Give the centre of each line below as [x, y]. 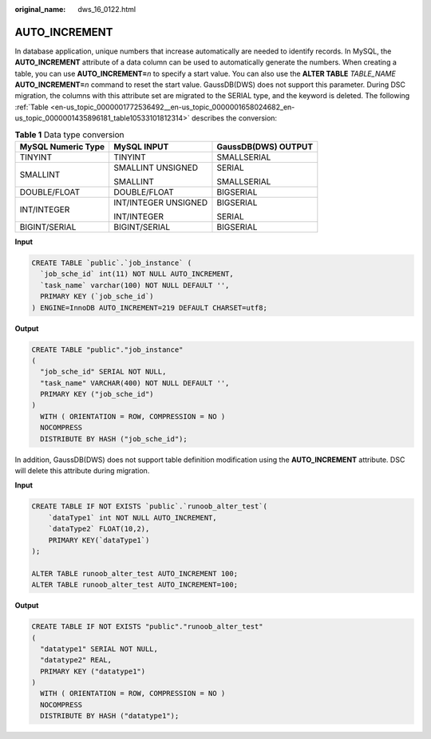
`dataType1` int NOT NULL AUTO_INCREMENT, [132, 518]
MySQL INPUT [141, 147]
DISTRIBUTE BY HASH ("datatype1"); [110, 716]
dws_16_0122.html [107, 9]
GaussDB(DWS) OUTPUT [265, 147]
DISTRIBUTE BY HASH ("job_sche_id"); [114, 439]
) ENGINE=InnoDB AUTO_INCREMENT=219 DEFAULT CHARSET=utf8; [149, 308]
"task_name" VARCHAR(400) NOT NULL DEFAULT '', [135, 383]
